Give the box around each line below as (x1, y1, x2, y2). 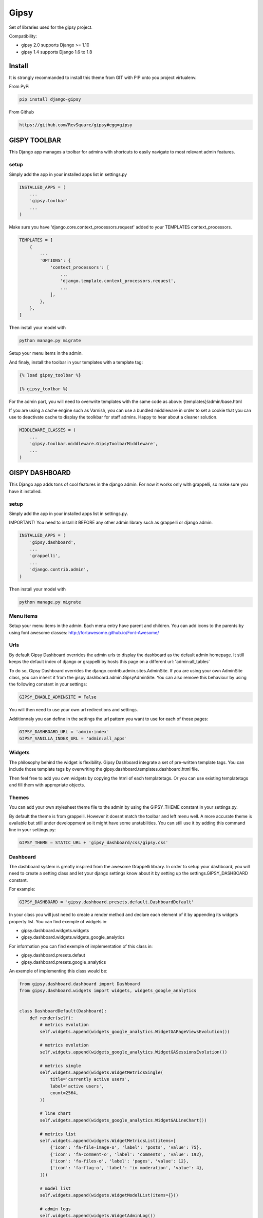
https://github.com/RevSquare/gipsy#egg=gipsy (19, 122, 132, 128)
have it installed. (9, 488, 42, 494)
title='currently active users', (50, 1077, 130, 1082)
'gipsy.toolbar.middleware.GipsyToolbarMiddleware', (29, 441, 158, 447)
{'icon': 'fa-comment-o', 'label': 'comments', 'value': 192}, (50, 1151, 205, 1157)
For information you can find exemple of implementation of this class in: (9, 943, 153, 949)
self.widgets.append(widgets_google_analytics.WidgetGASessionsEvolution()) (39, 1049, 227, 1055)
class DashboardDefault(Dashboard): (19, 1009, 107, 1014)
